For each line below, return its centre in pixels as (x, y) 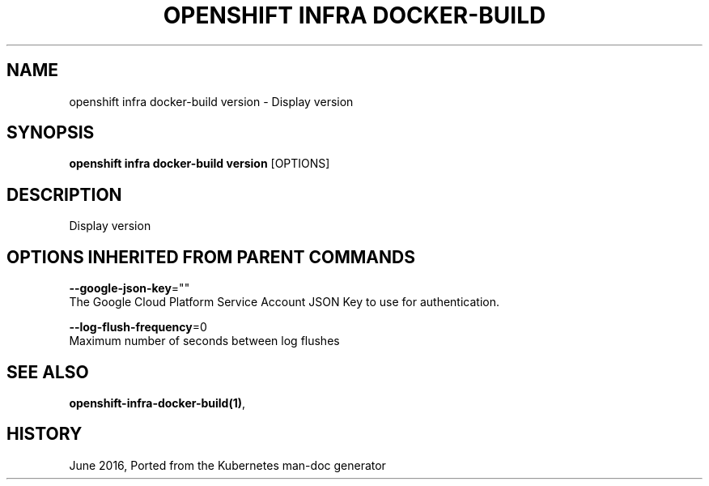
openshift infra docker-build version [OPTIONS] (200, 164)
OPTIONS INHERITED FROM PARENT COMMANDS (211, 257)
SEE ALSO (48, 372)
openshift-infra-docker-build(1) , (157, 403)
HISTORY (45, 434)
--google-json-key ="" (129, 288)
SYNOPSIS (51, 133)
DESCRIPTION (64, 194)
